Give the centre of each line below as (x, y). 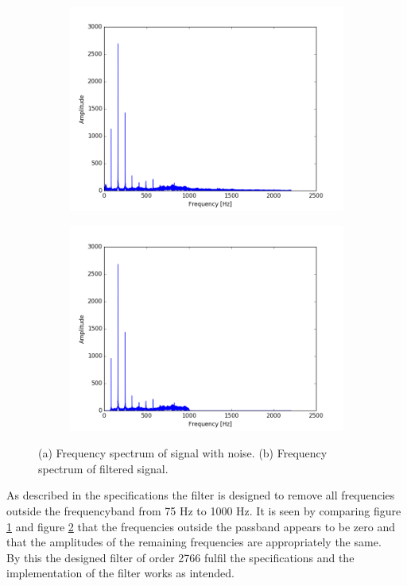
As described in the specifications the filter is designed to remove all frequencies (201, 495)
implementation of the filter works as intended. (120, 573)
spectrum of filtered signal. (103, 468)
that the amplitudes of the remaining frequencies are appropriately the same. (194, 542)
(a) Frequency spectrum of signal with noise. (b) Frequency (183, 453)
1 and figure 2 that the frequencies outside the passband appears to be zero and (201, 526)
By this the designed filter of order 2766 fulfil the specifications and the (180, 557)
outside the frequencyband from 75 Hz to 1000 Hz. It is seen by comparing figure (204, 510)
